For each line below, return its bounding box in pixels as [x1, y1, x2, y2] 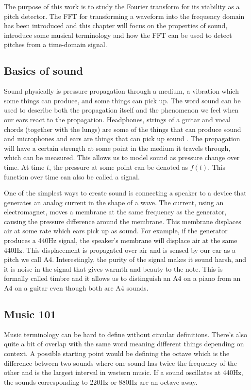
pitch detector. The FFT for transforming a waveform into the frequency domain [4, 11, 245, 21]
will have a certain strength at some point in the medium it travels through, [4, 143, 231, 153]
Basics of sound [4, 63, 83, 78]
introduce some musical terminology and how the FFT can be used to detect [4, 30, 232, 40]
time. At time [4, 162, 45, 172]
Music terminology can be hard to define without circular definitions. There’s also [4, 329, 248, 339]
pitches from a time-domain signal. [4, 39, 107, 49]
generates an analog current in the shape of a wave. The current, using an [4, 197, 224, 207]
